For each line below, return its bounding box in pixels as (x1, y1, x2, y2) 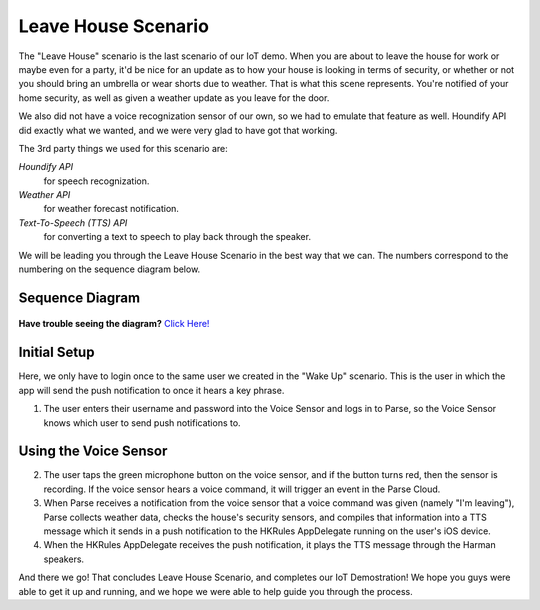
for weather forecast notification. (43, 203, 180, 215)
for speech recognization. (43, 175, 150, 187)
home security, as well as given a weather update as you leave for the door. (18, 91, 330, 104)
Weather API (18, 189, 71, 201)
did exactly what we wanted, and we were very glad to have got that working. (18, 124, 338, 136)
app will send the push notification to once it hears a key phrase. (18, 384, 285, 396)
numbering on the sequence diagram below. (18, 263, 201, 275)
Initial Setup (18, 344, 95, 361)
